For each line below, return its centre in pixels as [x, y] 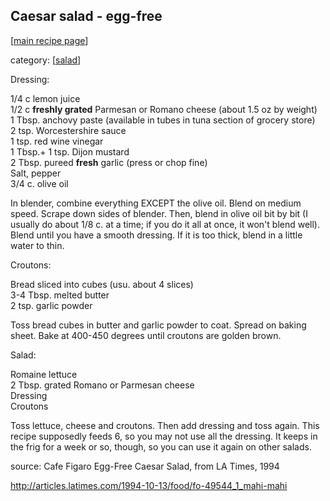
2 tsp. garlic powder [51, 305]
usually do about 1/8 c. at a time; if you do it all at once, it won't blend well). [165, 224]
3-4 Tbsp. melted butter [60, 295]
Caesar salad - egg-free [86, 16]
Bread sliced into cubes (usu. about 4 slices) [102, 284]
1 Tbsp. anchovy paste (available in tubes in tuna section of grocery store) [163, 120]
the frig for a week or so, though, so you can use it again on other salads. [161, 446]
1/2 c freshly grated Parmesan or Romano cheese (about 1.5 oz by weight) [164, 109]
